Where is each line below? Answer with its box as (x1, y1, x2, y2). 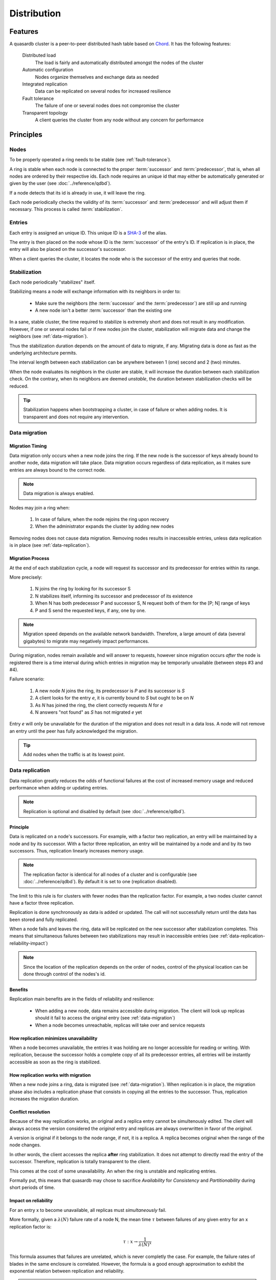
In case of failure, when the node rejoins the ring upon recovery (35, 516, 169, 522)
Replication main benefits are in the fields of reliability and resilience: (9, 996, 154, 1002)
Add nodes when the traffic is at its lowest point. (23, 752, 125, 758)
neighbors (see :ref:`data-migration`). (9, 333, 88, 339)
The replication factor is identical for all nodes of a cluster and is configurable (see (23, 871, 197, 878)
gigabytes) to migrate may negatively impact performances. (23, 638, 149, 644)
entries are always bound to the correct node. (9, 466, 106, 473)
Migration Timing (9, 443, 47, 449)
